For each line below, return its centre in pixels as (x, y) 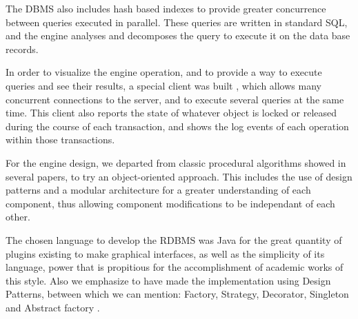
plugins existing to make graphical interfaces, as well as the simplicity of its (165, 253)
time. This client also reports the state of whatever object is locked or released (171, 113)
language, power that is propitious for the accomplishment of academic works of (175, 267)
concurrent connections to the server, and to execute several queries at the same (175, 99)
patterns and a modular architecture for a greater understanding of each (158, 190)
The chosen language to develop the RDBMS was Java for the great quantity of (174, 239)
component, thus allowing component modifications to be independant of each (170, 203)
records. (22, 49)
